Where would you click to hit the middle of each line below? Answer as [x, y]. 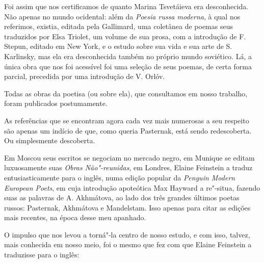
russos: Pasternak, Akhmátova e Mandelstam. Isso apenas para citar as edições [127, 207]
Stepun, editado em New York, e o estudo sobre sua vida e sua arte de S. [118, 46]
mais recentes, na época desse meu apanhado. [75, 217]
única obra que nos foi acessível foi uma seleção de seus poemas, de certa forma [128, 66]
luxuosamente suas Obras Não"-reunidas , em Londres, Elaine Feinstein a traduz [128, 167]
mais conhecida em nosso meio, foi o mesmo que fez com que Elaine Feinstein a [128, 244]
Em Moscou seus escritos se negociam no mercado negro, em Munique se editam [129, 157]
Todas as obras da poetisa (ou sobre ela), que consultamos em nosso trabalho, [126, 93]
